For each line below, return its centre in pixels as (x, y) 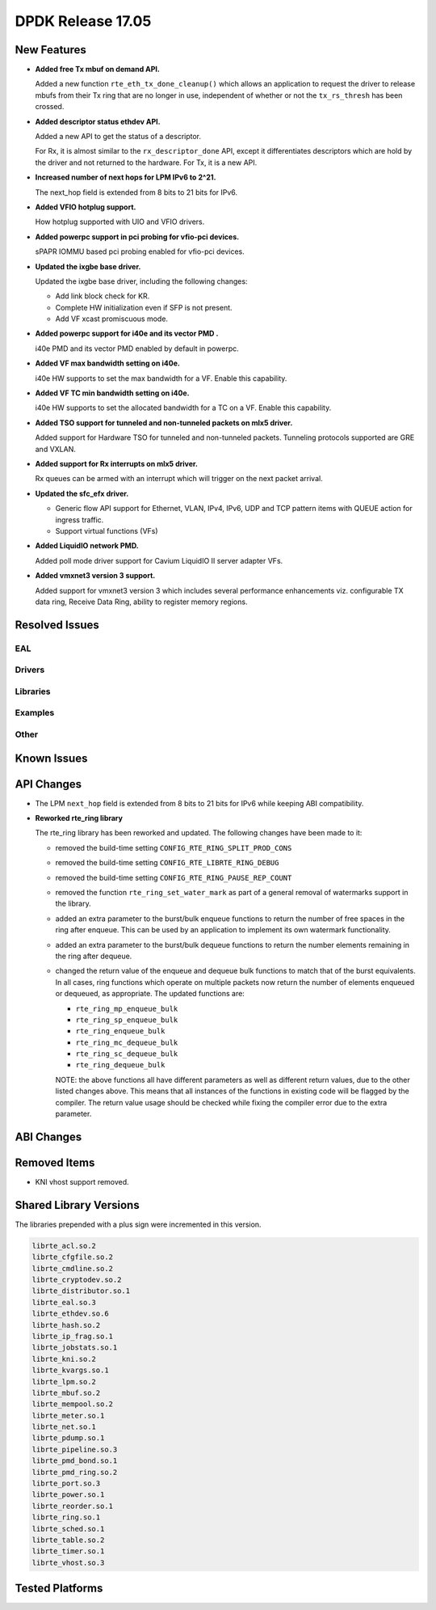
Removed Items (55, 1162)
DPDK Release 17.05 (83, 21)
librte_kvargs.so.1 (70, 1370)
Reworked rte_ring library (79, 818)
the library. (73, 904)
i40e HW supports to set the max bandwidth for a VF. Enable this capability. (161, 378)
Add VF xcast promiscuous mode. (112, 319)
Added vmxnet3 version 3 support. (95, 576)
